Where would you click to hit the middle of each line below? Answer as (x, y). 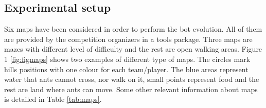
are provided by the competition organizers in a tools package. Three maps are (128, 39)
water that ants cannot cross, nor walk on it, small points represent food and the (132, 79)
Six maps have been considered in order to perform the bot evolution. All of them (133, 29)
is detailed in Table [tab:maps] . (53, 99)
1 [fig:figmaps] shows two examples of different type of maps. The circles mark (127, 59)
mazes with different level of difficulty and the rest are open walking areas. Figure (133, 49)
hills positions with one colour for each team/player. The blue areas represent (126, 69)
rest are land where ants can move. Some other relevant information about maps (131, 89)
